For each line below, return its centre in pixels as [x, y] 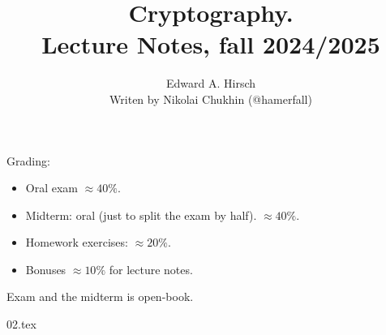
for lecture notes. [151, 269]
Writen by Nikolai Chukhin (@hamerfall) [211, 99]
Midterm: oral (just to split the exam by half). [141, 215]
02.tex [21, 324]
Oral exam [52, 188]
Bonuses [46, 269]
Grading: [28, 160]
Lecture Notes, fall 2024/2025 [211, 44]
